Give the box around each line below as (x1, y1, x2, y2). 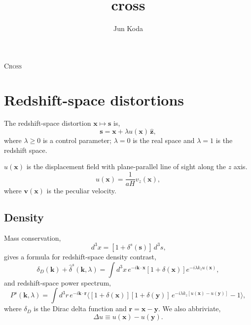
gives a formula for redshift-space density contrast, (4, 251, 156, 261)
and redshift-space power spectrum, (4, 277, 111, 288)
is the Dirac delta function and (34, 303, 127, 314)
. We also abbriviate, (158, 303, 221, 314)
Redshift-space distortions (4, 89, 184, 109)
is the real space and (133, 135, 195, 145)
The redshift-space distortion (4, 118, 91, 128)
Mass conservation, (4, 232, 61, 243)
